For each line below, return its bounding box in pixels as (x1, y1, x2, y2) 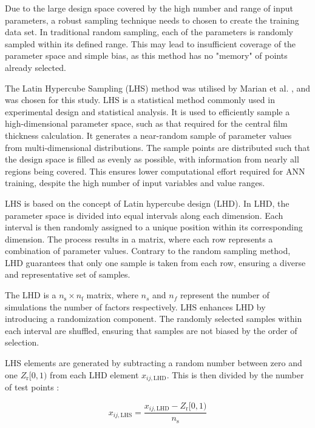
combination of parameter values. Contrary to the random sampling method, (5, 244, 291, 257)
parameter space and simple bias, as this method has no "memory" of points (5, 49, 288, 62)
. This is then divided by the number (166, 368, 304, 381)
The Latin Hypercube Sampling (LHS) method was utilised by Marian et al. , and (5, 81, 311, 94)
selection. (5, 336, 39, 349)
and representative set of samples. (5, 268, 130, 281)
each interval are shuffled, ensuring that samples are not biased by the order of (5, 324, 297, 336)
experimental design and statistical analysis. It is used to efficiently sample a (5, 105, 290, 118)
